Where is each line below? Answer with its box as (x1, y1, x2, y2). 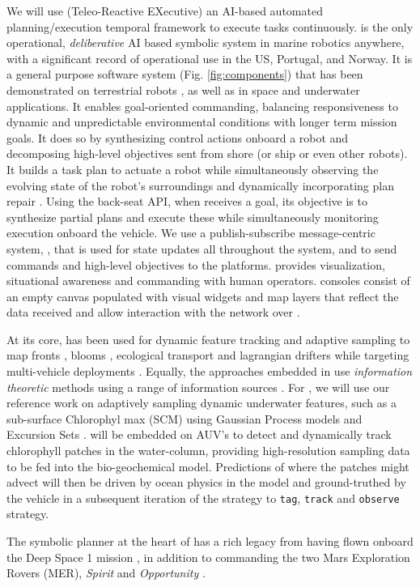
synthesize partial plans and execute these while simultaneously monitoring (6, 208, 379, 225)
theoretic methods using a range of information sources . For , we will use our (6, 378, 390, 395)
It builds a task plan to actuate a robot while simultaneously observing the (6, 160, 379, 177)
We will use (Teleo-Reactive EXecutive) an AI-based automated (6, 2, 323, 19)
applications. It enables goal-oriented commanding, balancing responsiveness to (6, 97, 398, 114)
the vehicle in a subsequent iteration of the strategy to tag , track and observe (6, 489, 400, 506)
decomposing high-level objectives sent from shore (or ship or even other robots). (6, 145, 408, 162)
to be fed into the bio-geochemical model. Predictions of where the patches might (6, 457, 409, 474)
